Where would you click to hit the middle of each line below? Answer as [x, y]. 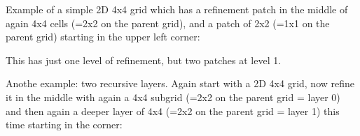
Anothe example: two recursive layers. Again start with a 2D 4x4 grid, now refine [180, 83]
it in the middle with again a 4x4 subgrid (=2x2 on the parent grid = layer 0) [173, 97]
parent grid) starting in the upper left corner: [103, 37]
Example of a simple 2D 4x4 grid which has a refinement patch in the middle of [177, 9]
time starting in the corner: [64, 124]
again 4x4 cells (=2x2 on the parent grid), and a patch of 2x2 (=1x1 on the [168, 23]
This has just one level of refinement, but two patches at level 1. [144, 60]
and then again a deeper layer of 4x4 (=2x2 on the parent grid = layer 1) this [173, 111]
